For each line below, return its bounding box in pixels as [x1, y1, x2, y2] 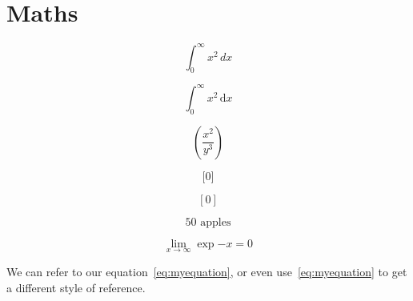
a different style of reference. [6, 279, 146, 295]
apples [200, 216, 231, 228]
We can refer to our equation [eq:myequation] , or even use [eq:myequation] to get [6, 263, 407, 279]
